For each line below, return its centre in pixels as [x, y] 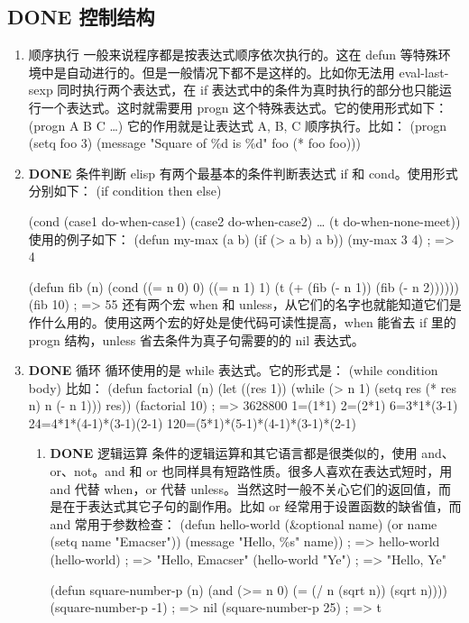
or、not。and [87, 471]
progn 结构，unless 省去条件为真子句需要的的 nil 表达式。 [196, 339]
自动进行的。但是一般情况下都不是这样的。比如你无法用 [230, 72]
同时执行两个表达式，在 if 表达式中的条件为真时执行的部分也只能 [248, 90]
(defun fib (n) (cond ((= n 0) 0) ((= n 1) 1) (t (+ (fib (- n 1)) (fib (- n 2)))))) [244, 286]
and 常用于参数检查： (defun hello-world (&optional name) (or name [244, 523]
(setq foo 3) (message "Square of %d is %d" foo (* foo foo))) [194, 143]
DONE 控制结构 [81, 17]
